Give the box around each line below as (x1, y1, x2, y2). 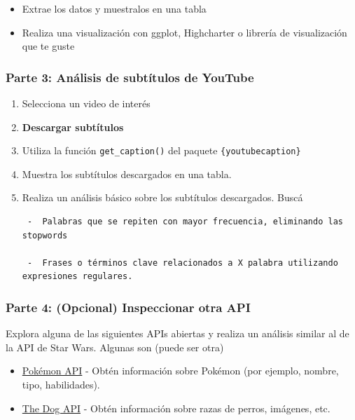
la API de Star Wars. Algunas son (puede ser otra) (6, 339, 224, 354)
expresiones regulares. (22, 271, 133, 282)
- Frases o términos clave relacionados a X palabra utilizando (27, 257, 338, 268)
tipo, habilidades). (22, 377, 100, 391)
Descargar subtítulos (22, 119, 124, 134)
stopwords (22, 230, 68, 241)
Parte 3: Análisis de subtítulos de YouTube (6, 68, 254, 86)
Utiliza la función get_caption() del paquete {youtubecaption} (22, 143, 301, 158)
